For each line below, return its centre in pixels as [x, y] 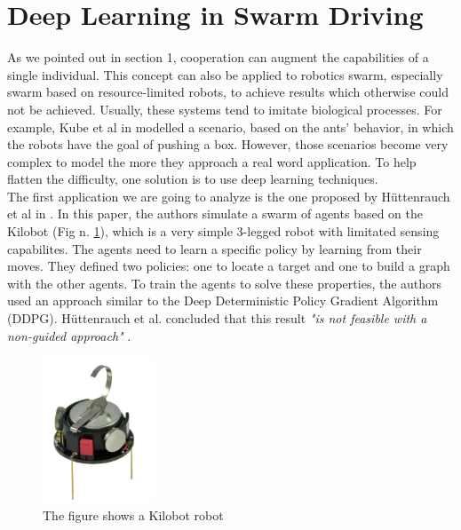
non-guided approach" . [69, 335]
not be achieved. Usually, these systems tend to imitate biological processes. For [225, 109]
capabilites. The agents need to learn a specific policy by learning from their [215, 248]
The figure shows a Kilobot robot [133, 514]
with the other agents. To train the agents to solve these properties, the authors [225, 283]
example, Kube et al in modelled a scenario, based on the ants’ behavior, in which [230, 127]
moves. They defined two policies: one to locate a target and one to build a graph [229, 266]
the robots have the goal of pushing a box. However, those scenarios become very [228, 144]
